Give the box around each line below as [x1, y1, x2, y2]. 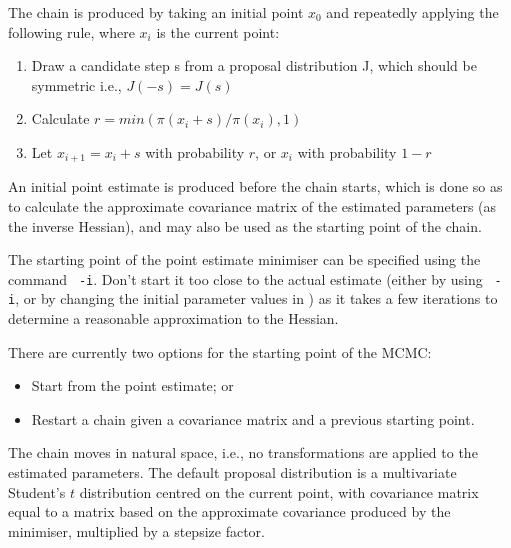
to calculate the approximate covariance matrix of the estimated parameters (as [8, 196, 497, 217]
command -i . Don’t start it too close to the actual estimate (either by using [8, 268, 483, 289]
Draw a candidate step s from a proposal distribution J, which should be [31, 55, 477, 76]
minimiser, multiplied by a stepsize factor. [8, 520, 265, 541]
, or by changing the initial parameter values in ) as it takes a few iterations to [15, 288, 498, 309]
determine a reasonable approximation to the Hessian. [8, 308, 339, 329]
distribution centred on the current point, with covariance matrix [79, 481, 479, 502]
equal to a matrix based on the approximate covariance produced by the [8, 501, 451, 522]
